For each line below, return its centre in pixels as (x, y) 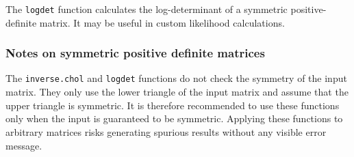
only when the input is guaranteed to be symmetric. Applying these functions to (174, 118)
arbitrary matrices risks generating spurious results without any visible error (166, 131)
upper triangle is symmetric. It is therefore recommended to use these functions (173, 105)
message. (24, 145)
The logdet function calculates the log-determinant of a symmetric (147, 9)
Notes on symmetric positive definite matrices (135, 53)
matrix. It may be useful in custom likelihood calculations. (162, 22)
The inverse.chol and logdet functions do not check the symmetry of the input (176, 78)
